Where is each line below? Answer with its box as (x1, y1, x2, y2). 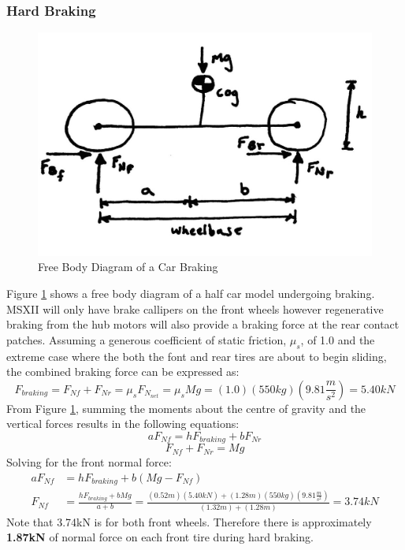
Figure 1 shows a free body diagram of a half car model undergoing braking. (6, 285, 375, 302)
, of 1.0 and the (300, 331, 375, 347)
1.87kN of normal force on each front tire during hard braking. (6, 529, 314, 545)
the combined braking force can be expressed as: (6, 363, 240, 380)
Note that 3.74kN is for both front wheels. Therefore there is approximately (6, 513, 372, 530)
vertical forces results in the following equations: (6, 415, 240, 432)
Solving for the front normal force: (6, 453, 172, 470)
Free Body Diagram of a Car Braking (38, 258, 218, 275)
